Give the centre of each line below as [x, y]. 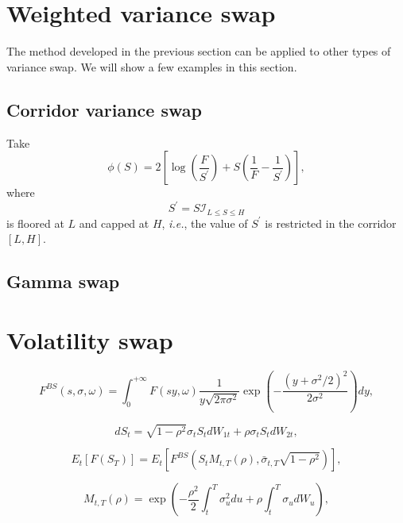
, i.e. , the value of [205, 223]
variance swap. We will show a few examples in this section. [152, 66]
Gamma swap [63, 281]
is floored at [35, 223]
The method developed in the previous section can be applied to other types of [199, 51]
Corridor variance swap [104, 109]
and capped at [114, 223]
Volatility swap [90, 339]
